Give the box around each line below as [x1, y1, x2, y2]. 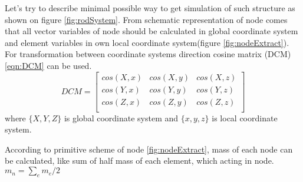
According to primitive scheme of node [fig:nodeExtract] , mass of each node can [5, 143, 293, 155]
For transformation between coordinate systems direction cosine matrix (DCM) [5, 48, 291, 60]
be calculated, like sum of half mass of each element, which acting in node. [5, 154, 274, 167]
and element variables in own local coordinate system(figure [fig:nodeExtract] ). [5, 36, 289, 48]
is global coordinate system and [64, 111, 179, 124]
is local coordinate [212, 111, 278, 124]
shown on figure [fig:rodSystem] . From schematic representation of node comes [5, 13, 288, 25]
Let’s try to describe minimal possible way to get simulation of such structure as [5, 2, 295, 14]
